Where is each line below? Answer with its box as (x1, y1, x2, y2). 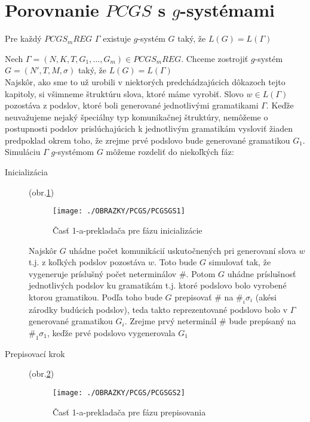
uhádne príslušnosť (227, 267, 296, 280)
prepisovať (174, 290, 212, 303)
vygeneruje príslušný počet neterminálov (29, 267, 177, 280)
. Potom (186, 267, 216, 280)
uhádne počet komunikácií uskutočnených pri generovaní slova (69, 244, 296, 256)
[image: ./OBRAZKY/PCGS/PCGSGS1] (53, 207, 185, 216)
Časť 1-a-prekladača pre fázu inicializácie (53, 224, 202, 236)
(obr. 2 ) (29, 367, 54, 380)
